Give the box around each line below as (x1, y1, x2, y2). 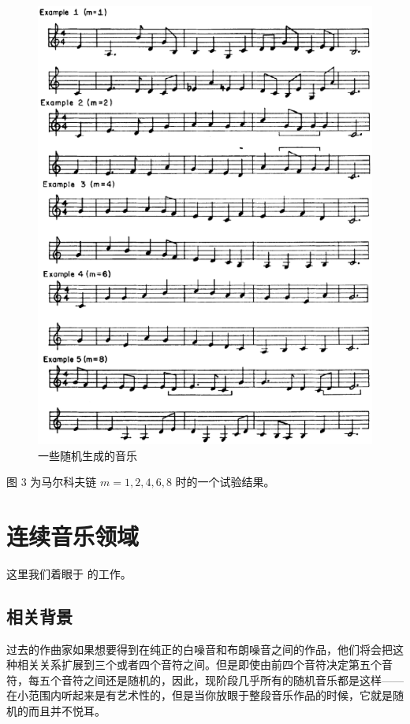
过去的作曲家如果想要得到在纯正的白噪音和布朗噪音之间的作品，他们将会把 (6, 640, 393, 657)
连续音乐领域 (6, 519, 140, 551)
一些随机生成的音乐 (38, 447, 137, 463)
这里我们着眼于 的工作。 (6, 565, 132, 581)
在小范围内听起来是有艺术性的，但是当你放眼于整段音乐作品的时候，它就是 (6, 687, 393, 704)
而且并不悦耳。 (28, 703, 106, 718)
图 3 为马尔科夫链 (6, 473, 97, 490)
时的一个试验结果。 (175, 473, 275, 490)
